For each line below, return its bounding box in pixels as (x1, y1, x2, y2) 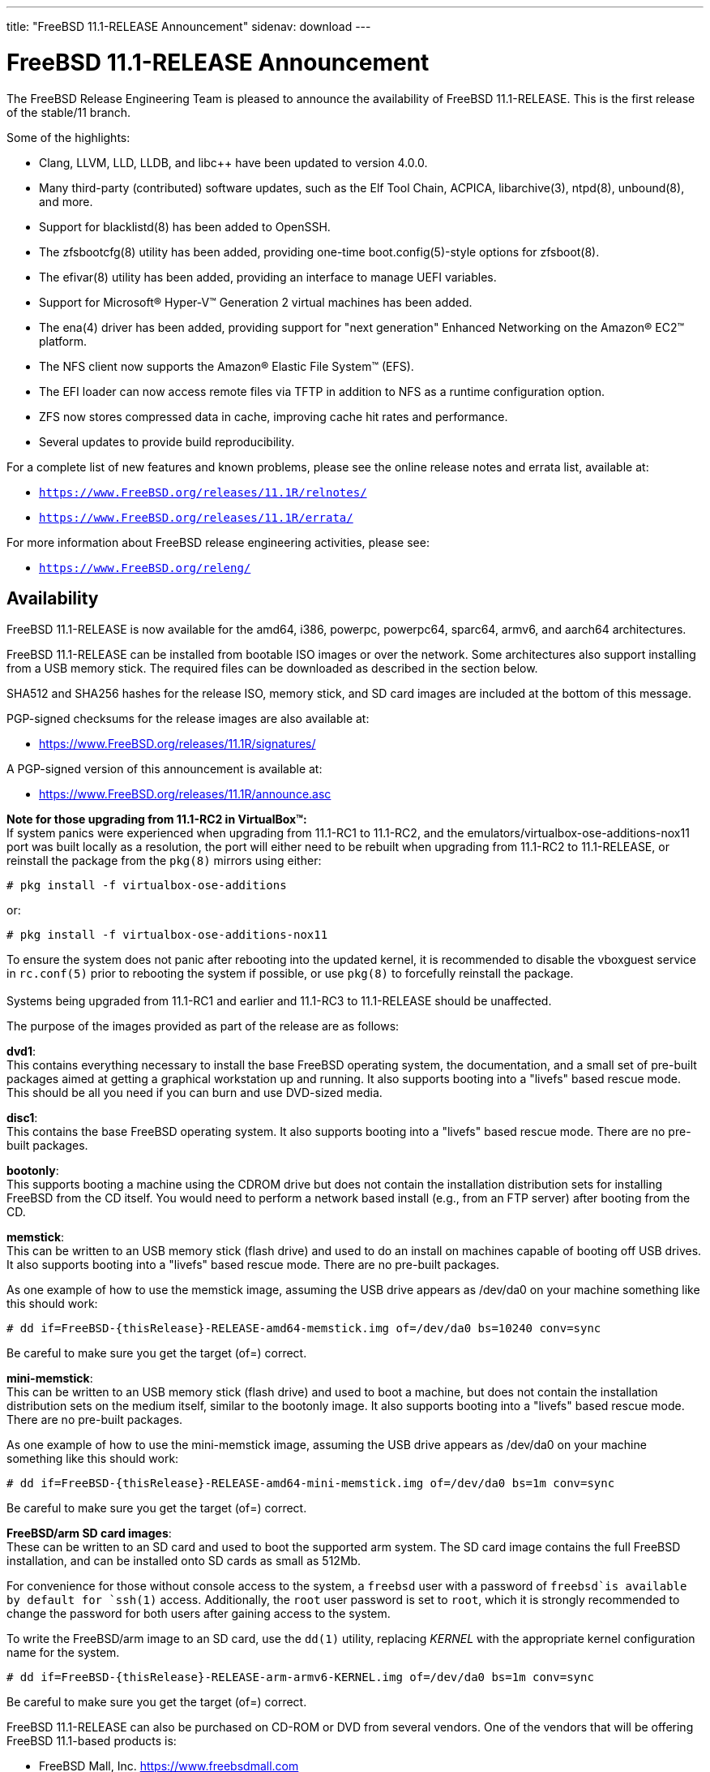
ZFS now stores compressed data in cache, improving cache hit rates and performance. (39, 409, 508, 424)
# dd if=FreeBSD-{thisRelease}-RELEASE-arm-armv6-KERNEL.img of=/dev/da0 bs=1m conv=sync (6, 1671, 594, 1684)
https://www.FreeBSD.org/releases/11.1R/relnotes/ (39, 485, 367, 499)
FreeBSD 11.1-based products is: (6, 1734, 177, 1748)
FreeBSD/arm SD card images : (6, 1526, 172, 1541)
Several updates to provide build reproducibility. (39, 434, 295, 449)
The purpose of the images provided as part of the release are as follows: (6, 1019, 400, 1034)
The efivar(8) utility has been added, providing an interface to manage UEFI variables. (39, 269, 497, 284)
